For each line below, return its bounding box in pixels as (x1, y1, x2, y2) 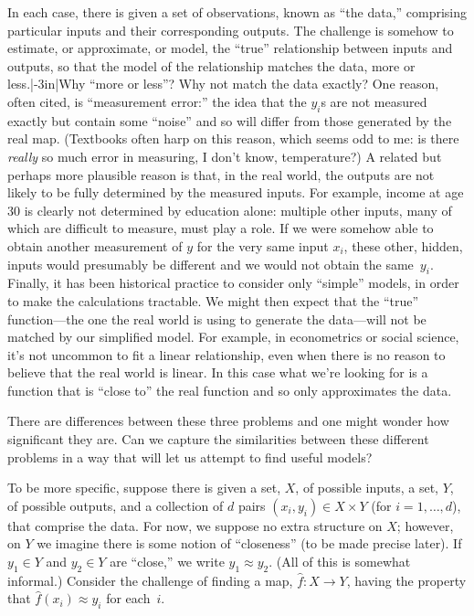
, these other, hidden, (343, 236, 463, 255)
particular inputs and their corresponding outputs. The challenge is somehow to (7, 20, 454, 39)
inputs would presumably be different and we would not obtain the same (7, 254, 414, 273)
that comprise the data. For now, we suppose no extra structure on (7, 515, 383, 535)
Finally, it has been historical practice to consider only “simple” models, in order (7, 273, 459, 292)
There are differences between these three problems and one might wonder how (7, 411, 449, 430)
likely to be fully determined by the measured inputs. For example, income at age (7, 183, 464, 202)
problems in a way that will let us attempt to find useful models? (7, 447, 373, 466)
